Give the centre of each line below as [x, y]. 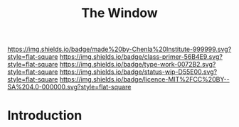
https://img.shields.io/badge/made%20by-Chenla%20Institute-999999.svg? [119, 49]
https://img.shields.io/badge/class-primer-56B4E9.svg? [141, 57]
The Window [119, 13]
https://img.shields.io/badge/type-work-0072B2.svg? [138, 65]
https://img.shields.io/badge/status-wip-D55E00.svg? [138, 72]
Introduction [45, 116]
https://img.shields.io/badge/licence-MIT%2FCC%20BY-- [144, 79]
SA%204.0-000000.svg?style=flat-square [69, 87]
